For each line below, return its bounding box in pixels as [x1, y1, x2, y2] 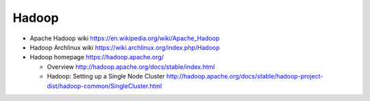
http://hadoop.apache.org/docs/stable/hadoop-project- [166, 72, 323, 81]
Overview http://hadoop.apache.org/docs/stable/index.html [47, 62, 215, 71]
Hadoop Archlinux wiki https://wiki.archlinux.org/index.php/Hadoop [29, 43, 221, 51]
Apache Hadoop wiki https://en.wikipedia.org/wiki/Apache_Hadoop [29, 34, 220, 42]
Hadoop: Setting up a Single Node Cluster [47, 72, 165, 81]
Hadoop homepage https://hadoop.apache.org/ [29, 53, 164, 61]
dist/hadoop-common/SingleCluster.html [47, 82, 162, 90]
